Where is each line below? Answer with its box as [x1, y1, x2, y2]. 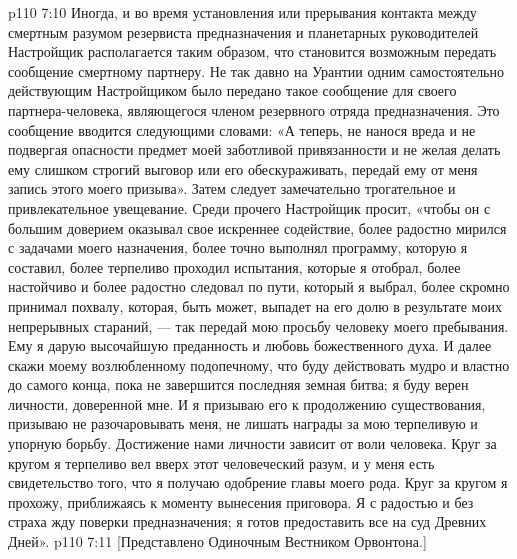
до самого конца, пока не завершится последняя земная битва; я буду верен [8, 374, 469, 395]
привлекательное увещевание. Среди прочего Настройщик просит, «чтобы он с [8, 197, 491, 218]
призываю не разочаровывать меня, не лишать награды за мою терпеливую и [8, 413, 478, 434]
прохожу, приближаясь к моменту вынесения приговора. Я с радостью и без [8, 491, 474, 512]
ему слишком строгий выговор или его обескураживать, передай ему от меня [8, 158, 478, 179]
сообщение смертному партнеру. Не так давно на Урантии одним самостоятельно [8, 60, 504, 81]
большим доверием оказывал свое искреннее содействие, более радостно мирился [8, 217, 507, 238]
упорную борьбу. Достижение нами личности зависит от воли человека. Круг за [8, 433, 497, 454]
